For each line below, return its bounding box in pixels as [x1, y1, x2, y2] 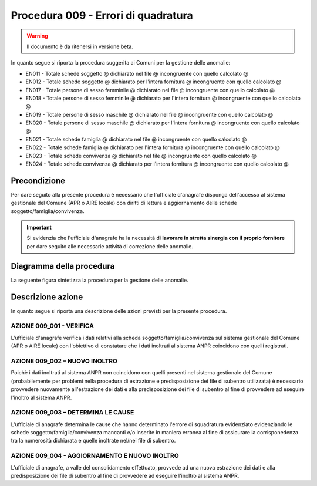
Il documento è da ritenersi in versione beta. [26, 43, 133, 50]
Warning [26, 32, 48, 39]
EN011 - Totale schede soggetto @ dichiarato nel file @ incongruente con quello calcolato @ [25, 70, 249, 77]
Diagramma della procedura [11, 261, 115, 271]
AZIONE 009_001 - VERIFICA [11, 322, 94, 330]
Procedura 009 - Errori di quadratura [11, 9, 193, 22]
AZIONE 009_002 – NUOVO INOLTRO [11, 357, 117, 365]
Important [26, 224, 52, 231]
